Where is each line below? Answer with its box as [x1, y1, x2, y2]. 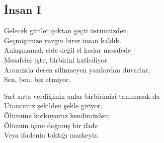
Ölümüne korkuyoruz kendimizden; [4, 110, 110, 120]
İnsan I [4, 2, 41, 17]
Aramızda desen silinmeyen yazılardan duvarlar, [4, 64, 150, 74]
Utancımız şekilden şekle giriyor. [4, 100, 103, 111]
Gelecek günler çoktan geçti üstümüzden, [4, 25, 129, 36]
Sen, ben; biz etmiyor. [4, 74, 71, 84]
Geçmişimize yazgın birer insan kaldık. [4, 35, 121, 45]
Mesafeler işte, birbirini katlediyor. [4, 54, 109, 65]
